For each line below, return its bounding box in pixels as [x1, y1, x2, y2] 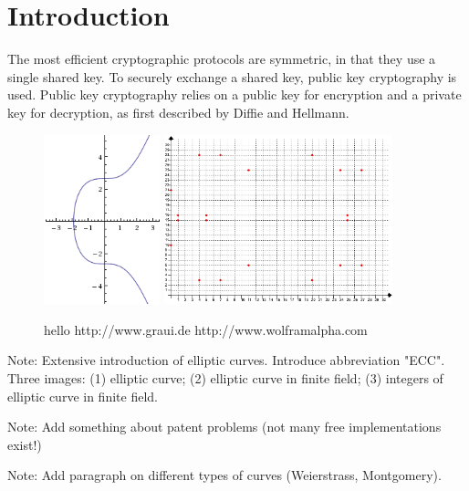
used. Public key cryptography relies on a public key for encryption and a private [7, 85, 462, 104]
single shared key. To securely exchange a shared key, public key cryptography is [7, 67, 457, 86]
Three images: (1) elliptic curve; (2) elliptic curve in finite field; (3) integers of [7, 368, 443, 387]
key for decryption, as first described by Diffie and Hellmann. [7, 102, 349, 121]
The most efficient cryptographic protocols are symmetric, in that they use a [7, 49, 436, 68]
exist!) [7, 434, 42, 454]
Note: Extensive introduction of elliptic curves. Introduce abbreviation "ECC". [7, 350, 445, 370]
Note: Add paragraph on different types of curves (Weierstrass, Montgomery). [7, 465, 442, 485]
